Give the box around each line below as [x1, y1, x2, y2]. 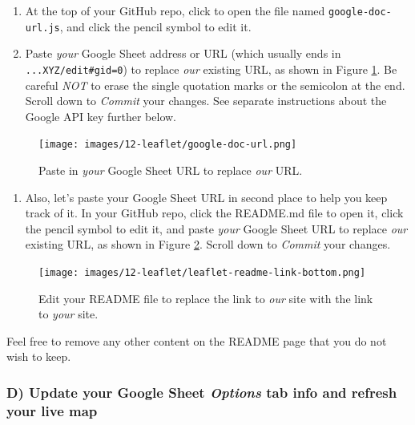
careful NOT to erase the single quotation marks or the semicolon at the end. [25, 76, 405, 93]
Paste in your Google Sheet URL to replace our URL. [38, 162, 303, 178]
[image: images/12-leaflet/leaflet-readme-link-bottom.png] [38, 266, 366, 278]
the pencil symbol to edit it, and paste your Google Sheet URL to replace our [25, 220, 408, 237]
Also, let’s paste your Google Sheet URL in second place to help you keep [25, 188, 388, 205]
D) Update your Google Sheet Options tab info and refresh [6, 382, 397, 402]
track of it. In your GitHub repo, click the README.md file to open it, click [25, 204, 404, 221]
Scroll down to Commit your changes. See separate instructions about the [25, 92, 387, 109]
